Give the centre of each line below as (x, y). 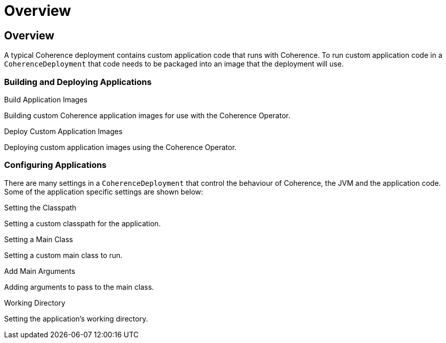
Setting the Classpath (40, 207)
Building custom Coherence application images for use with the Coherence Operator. (147, 115)
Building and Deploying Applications (78, 82)
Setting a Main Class (39, 239)
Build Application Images (46, 99)
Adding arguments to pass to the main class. (79, 287)
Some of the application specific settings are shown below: (104, 191)
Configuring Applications (55, 165)
